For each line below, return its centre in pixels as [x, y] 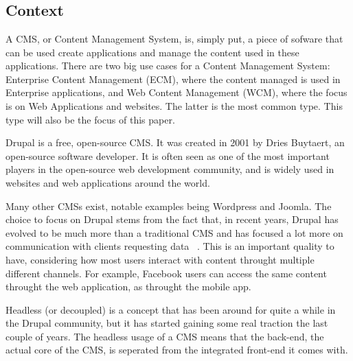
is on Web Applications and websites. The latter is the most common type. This [174, 105]
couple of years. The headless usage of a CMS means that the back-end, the [165, 336]
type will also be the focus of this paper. [90, 119]
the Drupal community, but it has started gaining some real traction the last [167, 323]
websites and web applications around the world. [108, 182]
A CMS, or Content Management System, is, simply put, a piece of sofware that [174, 38]
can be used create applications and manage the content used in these [152, 52]
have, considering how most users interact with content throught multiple [160, 259]
